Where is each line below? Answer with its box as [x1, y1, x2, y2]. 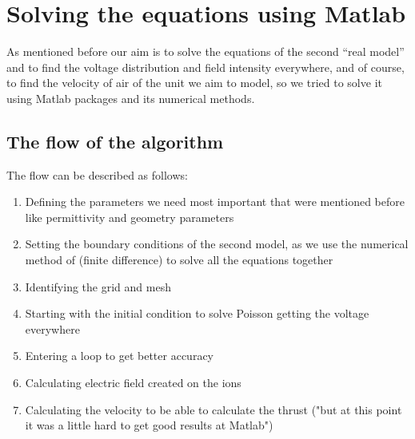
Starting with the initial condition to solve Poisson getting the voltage [25, 305, 369, 322]
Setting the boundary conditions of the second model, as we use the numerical [25, 235, 409, 252]
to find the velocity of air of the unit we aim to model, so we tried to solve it [6, 74, 382, 91]
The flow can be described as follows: [6, 166, 188, 183]
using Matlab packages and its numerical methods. [6, 89, 255, 106]
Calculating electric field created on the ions [25, 374, 241, 391]
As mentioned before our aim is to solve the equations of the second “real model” [6, 43, 405, 60]
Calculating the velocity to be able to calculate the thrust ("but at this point [25, 401, 402, 417]
